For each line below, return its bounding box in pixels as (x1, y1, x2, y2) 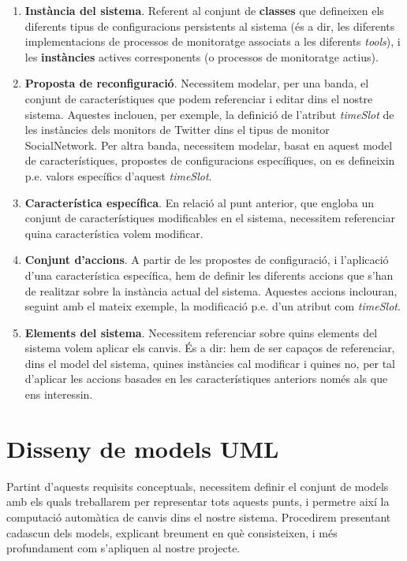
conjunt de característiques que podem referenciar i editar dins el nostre (24, 90, 373, 106)
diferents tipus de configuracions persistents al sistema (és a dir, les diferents (24, 17, 395, 34)
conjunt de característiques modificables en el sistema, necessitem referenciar (24, 210, 396, 226)
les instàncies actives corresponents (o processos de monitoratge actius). (24, 48, 379, 65)
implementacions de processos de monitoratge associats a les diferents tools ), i (24, 33, 401, 50)
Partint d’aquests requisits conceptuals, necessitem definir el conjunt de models (6, 477, 389, 494)
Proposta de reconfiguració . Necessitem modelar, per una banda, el (24, 75, 369, 91)
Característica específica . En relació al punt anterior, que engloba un (24, 194, 375, 210)
